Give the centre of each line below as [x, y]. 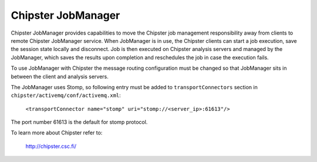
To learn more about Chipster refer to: [57, 133]
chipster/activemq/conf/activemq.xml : [66, 95]
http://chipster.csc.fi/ [51, 146]
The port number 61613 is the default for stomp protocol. [79, 122]
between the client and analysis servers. [60, 76]
